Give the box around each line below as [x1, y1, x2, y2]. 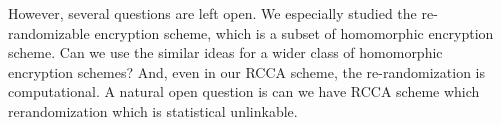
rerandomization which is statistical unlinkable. [8, 100, 298, 121]
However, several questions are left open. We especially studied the [8, 3, 417, 23]
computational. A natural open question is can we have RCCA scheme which [8, 81, 480, 102]
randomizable [8, 22, 90, 43]
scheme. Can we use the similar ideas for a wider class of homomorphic [8, 42, 443, 63]
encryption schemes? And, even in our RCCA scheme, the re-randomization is [8, 61, 485, 82]
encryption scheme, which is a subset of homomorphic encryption [94, 22, 494, 43]
